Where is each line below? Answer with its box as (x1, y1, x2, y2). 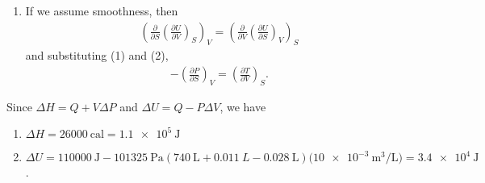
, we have (220, 98, 266, 114)
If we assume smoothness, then (25, 2, 178, 19)
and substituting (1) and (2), (25, 47, 169, 64)
